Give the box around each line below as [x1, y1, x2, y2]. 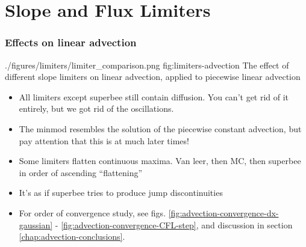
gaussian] [19, 218, 53, 231]
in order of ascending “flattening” [19, 166, 143, 178]
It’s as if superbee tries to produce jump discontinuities [19, 186, 223, 199]
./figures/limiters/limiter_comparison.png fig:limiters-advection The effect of [5, 58, 289, 71]
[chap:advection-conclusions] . [19, 230, 125, 243]
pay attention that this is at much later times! [19, 134, 189, 147]
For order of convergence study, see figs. [19, 206, 166, 219]
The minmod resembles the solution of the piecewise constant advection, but [19, 122, 302, 135]
